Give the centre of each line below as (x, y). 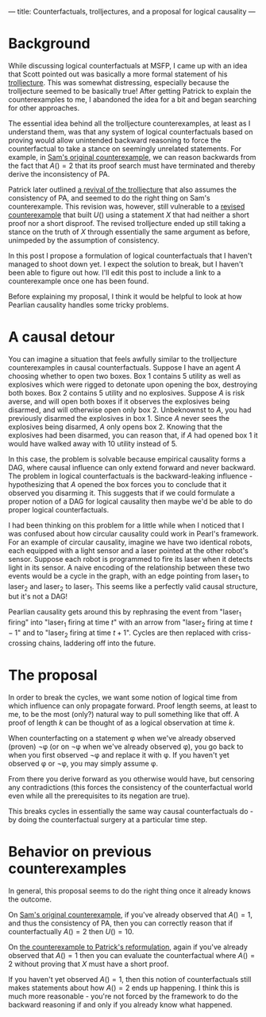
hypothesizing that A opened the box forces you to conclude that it (118, 484)
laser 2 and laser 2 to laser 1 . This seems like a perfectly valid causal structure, (133, 587)
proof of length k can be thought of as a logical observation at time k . (121, 723)
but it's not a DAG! (38, 597)
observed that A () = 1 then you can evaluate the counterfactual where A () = (132, 955)
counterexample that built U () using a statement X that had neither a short (129, 215)
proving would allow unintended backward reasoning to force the (115, 140)
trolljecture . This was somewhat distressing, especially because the (119, 82)
